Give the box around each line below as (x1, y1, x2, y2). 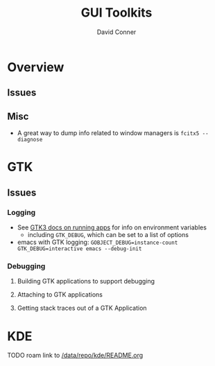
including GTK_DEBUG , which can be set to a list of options (27, 231, 189, 239)
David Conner (96, 28, 137, 36)
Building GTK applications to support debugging (17, 277, 155, 286)
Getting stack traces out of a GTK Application (17, 304, 147, 313)
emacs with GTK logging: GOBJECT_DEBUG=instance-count (17, 238, 178, 247)
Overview (7, 59, 64, 75)
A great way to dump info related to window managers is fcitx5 (17, 129, 200, 137)
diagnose (17, 137, 43, 143)
